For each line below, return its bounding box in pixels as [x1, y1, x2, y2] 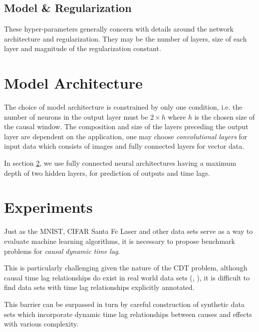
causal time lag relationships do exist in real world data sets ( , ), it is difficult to [4, 272, 250, 282]
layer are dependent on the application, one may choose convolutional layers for [4, 131, 248, 141]
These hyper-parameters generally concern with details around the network [4, 24, 234, 34]
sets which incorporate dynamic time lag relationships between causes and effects [4, 308, 252, 319]
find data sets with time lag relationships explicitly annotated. [4, 282, 195, 292]
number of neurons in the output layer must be [4, 111, 148, 122]
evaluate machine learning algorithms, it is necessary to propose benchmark [4, 235, 235, 246]
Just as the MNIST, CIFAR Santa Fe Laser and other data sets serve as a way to [4, 226, 253, 236]
